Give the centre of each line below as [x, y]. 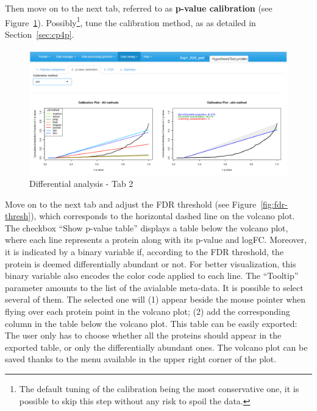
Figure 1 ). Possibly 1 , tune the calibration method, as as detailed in [130, 21]
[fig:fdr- [274, 204]
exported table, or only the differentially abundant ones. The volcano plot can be [156, 347]
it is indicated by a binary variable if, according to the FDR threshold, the [144, 252]
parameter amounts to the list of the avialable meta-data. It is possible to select [154, 287]
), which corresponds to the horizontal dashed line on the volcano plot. [163, 216]
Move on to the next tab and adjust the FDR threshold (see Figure [131, 204]
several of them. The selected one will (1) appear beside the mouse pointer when [155, 299]
